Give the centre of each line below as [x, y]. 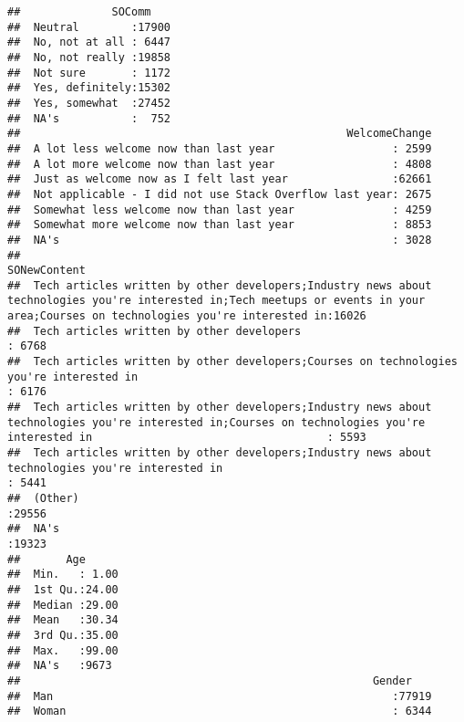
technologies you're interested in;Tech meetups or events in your [217, 301]
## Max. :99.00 [63, 650]
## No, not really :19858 [89, 57]
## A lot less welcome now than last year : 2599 [220, 148]
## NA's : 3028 [220, 240]
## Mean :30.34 [63, 620]
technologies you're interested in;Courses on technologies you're [217, 422]
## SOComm [79, 12]
